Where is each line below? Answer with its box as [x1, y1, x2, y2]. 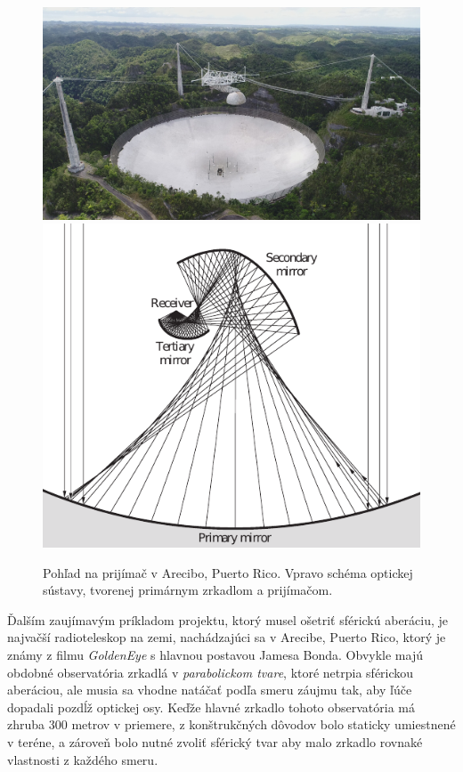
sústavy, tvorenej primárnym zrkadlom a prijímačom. [43, 581, 333, 599]
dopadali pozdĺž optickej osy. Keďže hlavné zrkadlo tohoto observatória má [7, 697, 416, 716]
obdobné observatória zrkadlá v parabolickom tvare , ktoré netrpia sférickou [7, 662, 414, 681]
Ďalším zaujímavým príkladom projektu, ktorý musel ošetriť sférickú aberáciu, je [7, 610, 449, 629]
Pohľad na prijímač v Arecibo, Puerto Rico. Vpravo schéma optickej [43, 563, 413, 581]
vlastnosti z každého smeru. [7, 750, 158, 768]
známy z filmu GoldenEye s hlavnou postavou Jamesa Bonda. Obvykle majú [7, 646, 423, 664]
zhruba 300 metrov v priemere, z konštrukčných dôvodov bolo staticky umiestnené [7, 715, 456, 734]
